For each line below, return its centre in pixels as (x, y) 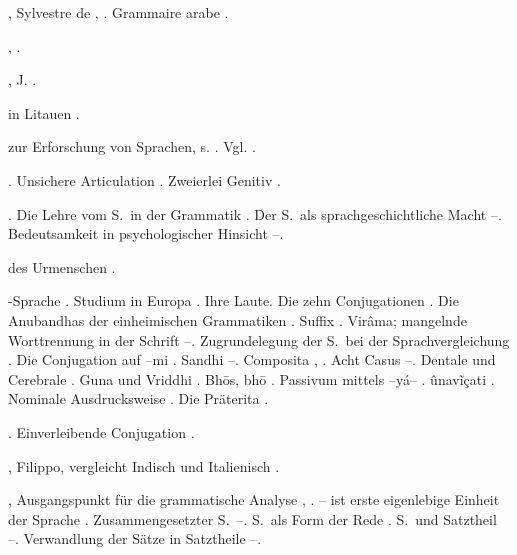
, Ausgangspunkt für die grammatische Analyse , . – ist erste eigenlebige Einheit (254, 499)
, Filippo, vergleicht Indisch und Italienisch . (144, 465)
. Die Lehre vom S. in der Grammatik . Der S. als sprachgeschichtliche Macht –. (255, 213)
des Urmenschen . (62, 266)
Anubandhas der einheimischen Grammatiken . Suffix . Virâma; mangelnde (237, 319)
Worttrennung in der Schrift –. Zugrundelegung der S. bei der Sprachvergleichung (259, 339)
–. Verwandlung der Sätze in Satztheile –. (135, 538)
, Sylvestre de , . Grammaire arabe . (118, 12)
